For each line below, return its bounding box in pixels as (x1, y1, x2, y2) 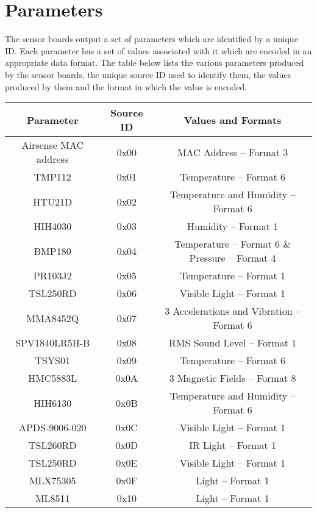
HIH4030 (34, 219, 72, 234)
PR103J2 (33, 268, 72, 283)
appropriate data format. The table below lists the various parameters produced (5, 56, 304, 69)
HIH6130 (34, 395, 72, 410)
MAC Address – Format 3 (177, 145, 288, 159)
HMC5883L (28, 371, 77, 386)
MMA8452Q (26, 310, 79, 325)
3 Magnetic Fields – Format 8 (169, 371, 296, 386)
